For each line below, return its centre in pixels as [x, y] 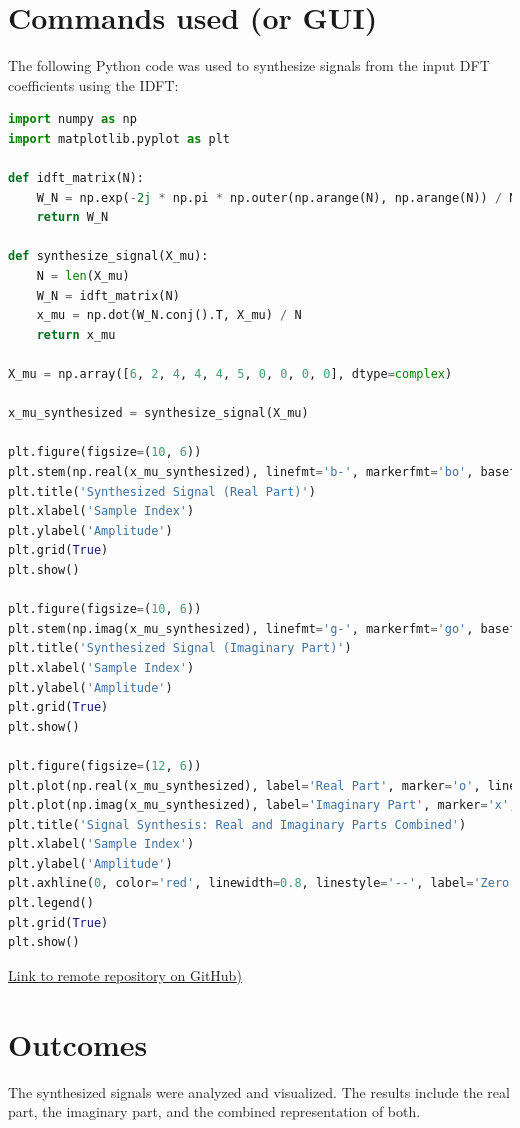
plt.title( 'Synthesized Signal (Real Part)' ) [162, 491]
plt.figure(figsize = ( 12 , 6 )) [105, 765]
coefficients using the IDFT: [93, 84]
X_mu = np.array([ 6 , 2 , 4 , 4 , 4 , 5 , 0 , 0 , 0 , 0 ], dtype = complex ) [230, 374]
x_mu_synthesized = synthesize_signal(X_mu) [158, 413]
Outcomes [78, 1043]
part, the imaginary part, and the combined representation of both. [214, 1111]
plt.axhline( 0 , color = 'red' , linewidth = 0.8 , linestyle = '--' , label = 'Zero [259, 883]
